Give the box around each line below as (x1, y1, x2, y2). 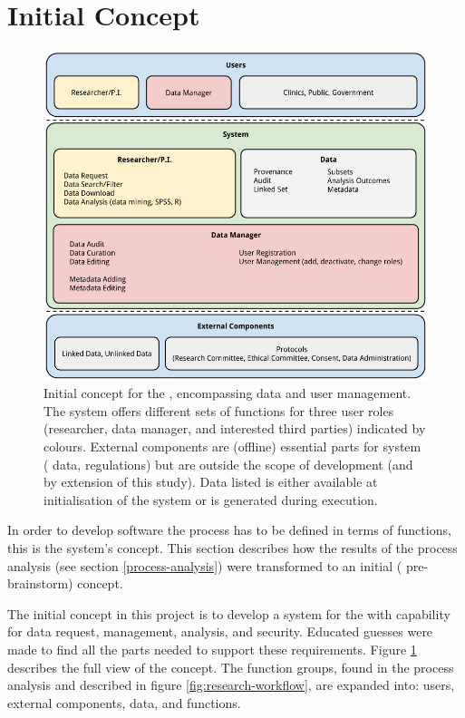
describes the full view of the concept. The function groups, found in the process (7, 657, 454, 676)
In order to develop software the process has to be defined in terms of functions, (7, 520, 451, 539)
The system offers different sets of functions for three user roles (44, 401, 394, 420)
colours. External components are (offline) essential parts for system (44, 437, 421, 456)
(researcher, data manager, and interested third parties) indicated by (44, 419, 426, 438)
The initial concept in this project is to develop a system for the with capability (7, 604, 450, 623)
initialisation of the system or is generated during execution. (44, 490, 378, 509)
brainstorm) (7, 574, 73, 593)
